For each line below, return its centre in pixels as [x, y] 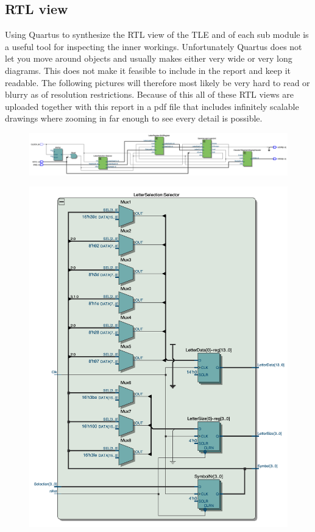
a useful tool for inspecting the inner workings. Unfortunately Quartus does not [154, 46]
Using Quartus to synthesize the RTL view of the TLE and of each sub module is [157, 35]
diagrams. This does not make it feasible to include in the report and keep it [148, 70]
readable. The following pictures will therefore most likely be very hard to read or [157, 82]
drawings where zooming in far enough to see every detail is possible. [134, 118]
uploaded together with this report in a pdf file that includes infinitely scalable [152, 106]
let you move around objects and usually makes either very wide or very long [149, 58]
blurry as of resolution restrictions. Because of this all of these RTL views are [149, 94]
